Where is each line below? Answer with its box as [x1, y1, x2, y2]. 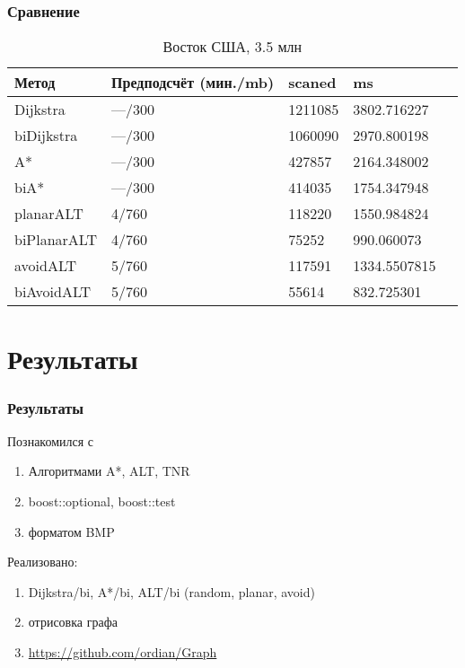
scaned [288, 72, 337, 93]
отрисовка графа [28, 612, 118, 631]
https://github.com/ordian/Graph [28, 642, 217, 661]
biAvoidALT [14, 281, 92, 303]
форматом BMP [28, 522, 115, 541]
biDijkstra [14, 125, 78, 146]
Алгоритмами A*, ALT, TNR [28, 461, 190, 480]
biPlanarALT [14, 229, 98, 250]
